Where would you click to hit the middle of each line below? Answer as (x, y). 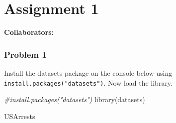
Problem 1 (25, 54)
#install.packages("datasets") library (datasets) (75, 99)
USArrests (20, 116)
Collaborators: (29, 32)
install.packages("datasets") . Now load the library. (88, 82)
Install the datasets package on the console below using (88, 72)
